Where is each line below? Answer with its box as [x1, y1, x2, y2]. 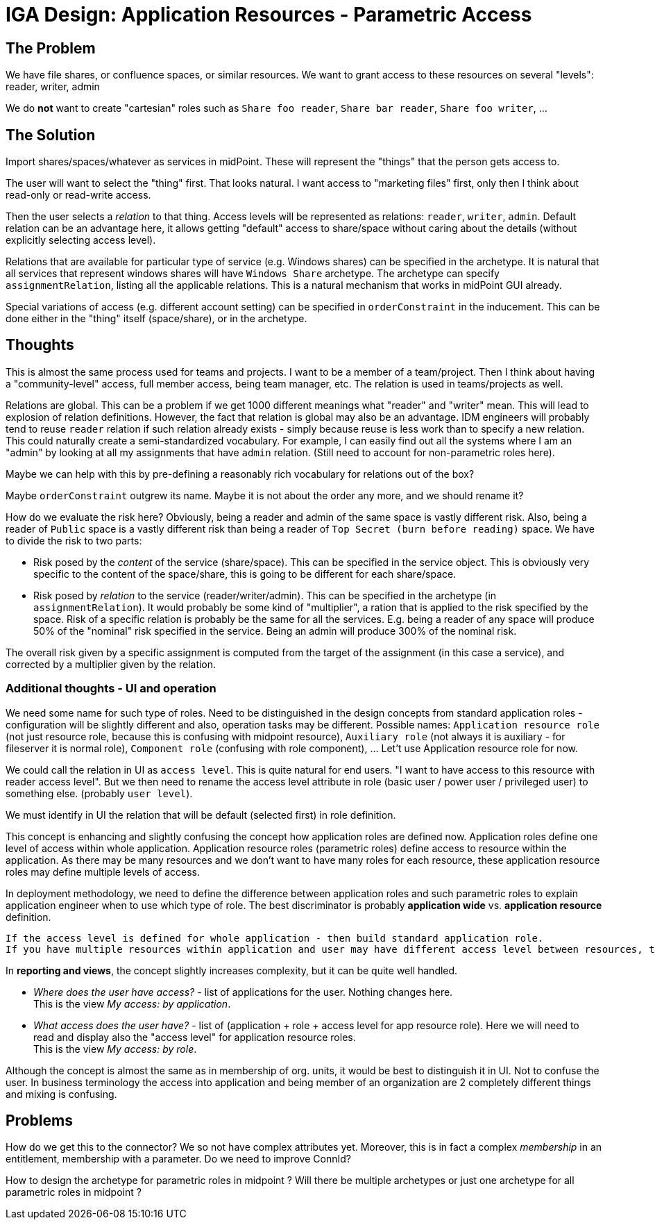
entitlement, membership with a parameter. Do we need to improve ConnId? [6, 1153, 351, 1165]
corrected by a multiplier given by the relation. [6, 658, 216, 670]
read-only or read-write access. [6, 189, 151, 201]
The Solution [6, 126, 96, 144]
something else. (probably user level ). [6, 787, 193, 799]
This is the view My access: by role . [33, 1042, 197, 1055]
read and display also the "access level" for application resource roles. [33, 1031, 356, 1043]
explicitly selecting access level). [6, 234, 156, 247]
